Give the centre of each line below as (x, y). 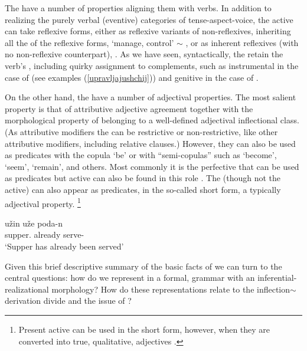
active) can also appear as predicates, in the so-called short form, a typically (143, 189)
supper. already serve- (45, 234)
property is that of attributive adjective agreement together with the (129, 108)
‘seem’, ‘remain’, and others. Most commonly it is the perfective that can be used (152, 166)
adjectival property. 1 (43, 202)
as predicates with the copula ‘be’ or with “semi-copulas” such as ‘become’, (141, 155)
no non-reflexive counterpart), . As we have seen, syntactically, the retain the (144, 54)
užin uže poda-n (34, 223)
